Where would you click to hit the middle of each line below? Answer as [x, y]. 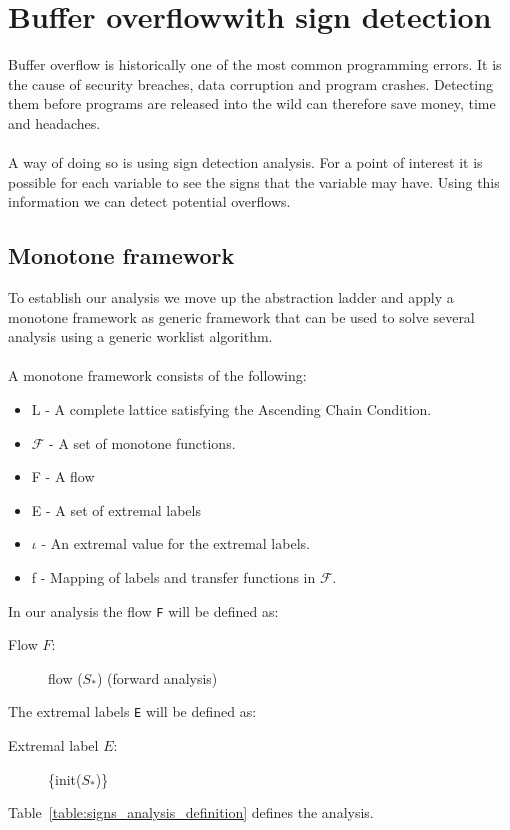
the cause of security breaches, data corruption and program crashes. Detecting [250, 83]
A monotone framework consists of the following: [157, 375]
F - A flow [63, 476]
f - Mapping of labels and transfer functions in [173, 577]
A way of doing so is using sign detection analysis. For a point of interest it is [245, 162]
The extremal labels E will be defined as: [132, 711]
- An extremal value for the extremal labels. [175, 543]
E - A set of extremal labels [116, 509]
